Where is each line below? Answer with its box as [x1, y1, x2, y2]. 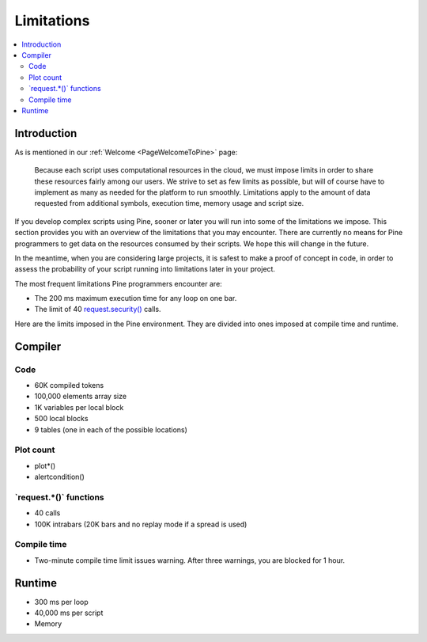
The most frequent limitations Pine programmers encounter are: [14, 279, 223, 288]
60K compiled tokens [34, 381, 104, 390]
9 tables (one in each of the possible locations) [34, 424, 187, 435]
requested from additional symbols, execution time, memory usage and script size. [34, 199, 304, 208]
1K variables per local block [34, 402, 124, 412]
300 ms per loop [34, 597, 89, 606]
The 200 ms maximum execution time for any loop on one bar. [34, 294, 237, 303]
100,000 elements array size [34, 392, 127, 401]
